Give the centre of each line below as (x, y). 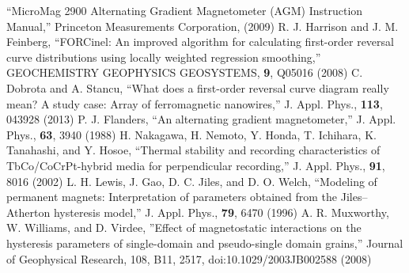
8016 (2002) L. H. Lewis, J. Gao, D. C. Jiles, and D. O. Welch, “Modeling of (192, 181)
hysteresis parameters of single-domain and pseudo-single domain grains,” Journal (205, 243)
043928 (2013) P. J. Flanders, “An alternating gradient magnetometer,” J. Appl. (201, 119)
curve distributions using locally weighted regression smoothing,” (164, 57)
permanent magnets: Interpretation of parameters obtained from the (172, 197)
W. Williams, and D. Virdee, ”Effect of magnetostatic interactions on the (184, 227)
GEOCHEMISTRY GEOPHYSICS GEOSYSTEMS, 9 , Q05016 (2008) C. (185, 72)
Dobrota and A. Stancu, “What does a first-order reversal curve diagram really (198, 87)
